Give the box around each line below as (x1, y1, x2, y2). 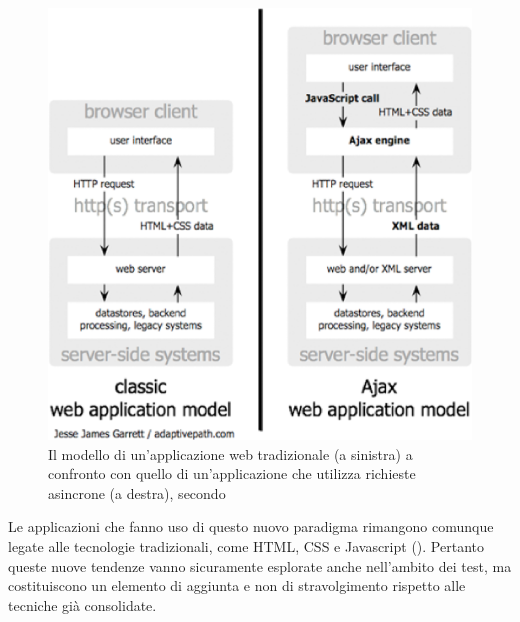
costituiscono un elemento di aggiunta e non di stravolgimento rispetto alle (8, 575, 466, 596)
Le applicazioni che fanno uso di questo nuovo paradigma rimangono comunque (8, 516, 494, 537)
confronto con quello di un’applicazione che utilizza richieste (48, 463, 416, 484)
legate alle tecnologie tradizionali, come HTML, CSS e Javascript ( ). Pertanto (8, 535, 484, 556)
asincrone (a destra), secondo (48, 482, 226, 503)
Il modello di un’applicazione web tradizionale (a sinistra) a (48, 443, 413, 464)
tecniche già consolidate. (8, 594, 157, 615)
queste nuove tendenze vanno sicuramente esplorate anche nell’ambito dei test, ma (8, 555, 512, 576)
